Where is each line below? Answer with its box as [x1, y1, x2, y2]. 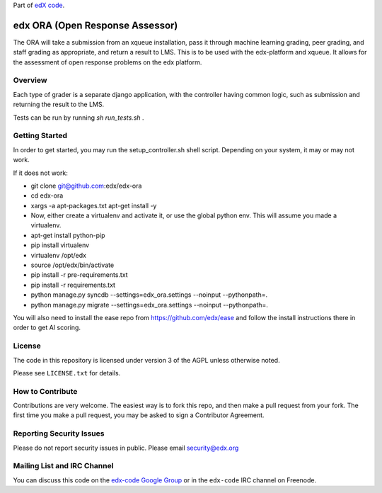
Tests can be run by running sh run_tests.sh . [13, 113, 144, 122]
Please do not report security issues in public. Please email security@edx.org [13, 443, 239, 452]
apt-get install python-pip [30, 231, 105, 239]
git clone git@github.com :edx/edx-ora [30, 181, 142, 190]
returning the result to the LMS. [13, 100, 105, 109]
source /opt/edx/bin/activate [30, 261, 115, 269]
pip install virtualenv [30, 241, 90, 249]
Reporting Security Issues [13, 429, 105, 438]
